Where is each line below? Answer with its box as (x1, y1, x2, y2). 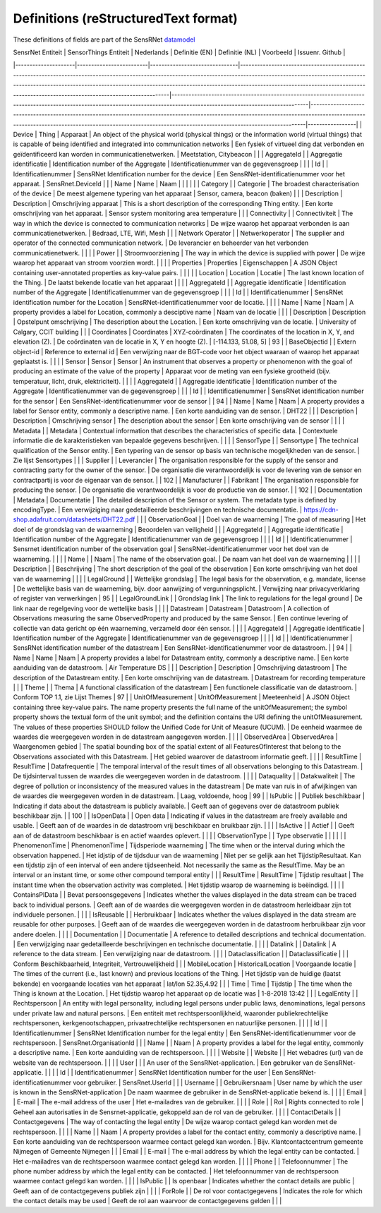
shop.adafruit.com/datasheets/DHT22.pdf (13, 515, 135, 524)
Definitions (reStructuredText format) (13, 11, 238, 26)
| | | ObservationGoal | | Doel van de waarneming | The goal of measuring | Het (136, 515, 366, 524)
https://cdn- (303, 505, 339, 514)
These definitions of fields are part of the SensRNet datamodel (13, 35, 195, 44)
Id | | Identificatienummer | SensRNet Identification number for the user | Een (60, 1068, 284, 1077)
